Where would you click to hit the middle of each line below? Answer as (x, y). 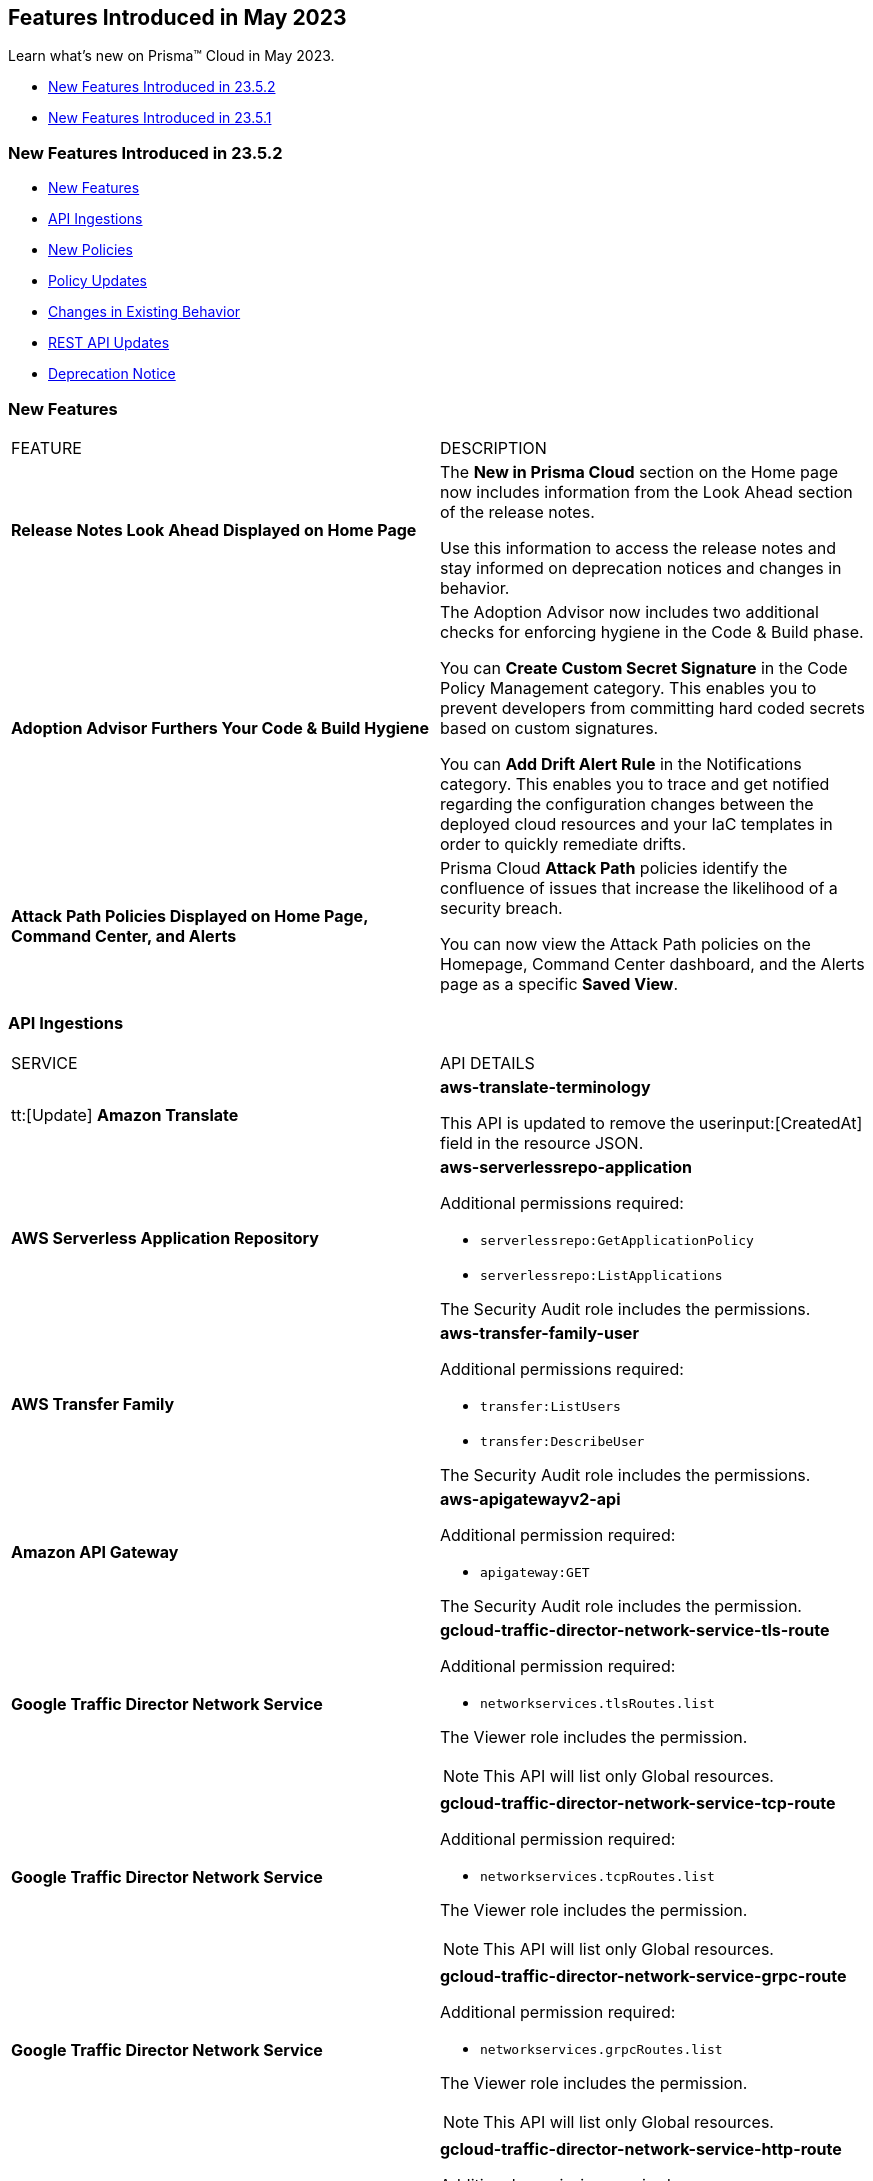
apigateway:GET (535, 1572)
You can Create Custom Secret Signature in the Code (644, 667)
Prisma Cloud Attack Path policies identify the (614, 867)
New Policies (90, 250)
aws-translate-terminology (545, 1086)
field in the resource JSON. (542, 1142)
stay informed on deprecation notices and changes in (641, 567)
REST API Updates (109, 343)
